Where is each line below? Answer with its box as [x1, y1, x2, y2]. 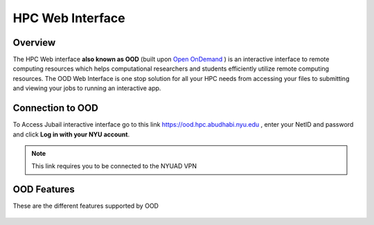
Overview [12, 37, 56, 48]
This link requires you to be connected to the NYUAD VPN [31, 162, 197, 170]
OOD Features [12, 183, 75, 195]
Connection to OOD [12, 102, 98, 114]
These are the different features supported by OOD [12, 201, 159, 210]
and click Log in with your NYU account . [12, 130, 130, 138]
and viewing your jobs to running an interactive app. [12, 84, 161, 93]
